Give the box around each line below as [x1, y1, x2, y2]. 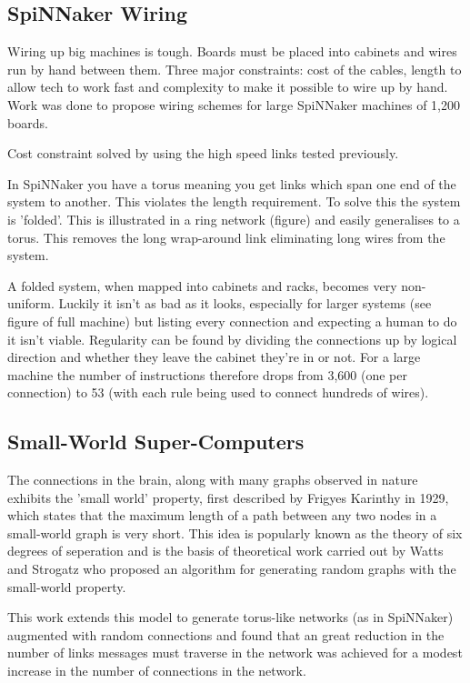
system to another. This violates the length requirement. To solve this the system [7, 192, 461, 211]
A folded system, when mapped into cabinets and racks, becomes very [7, 276, 397, 295]
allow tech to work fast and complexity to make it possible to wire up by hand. [7, 77, 448, 96]
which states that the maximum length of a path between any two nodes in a [7, 506, 437, 525]
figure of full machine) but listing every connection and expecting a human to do [7, 311, 457, 330]
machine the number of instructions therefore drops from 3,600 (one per [7, 365, 407, 384]
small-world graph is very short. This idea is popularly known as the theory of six [7, 523, 463, 542]
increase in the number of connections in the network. [7, 661, 306, 680]
